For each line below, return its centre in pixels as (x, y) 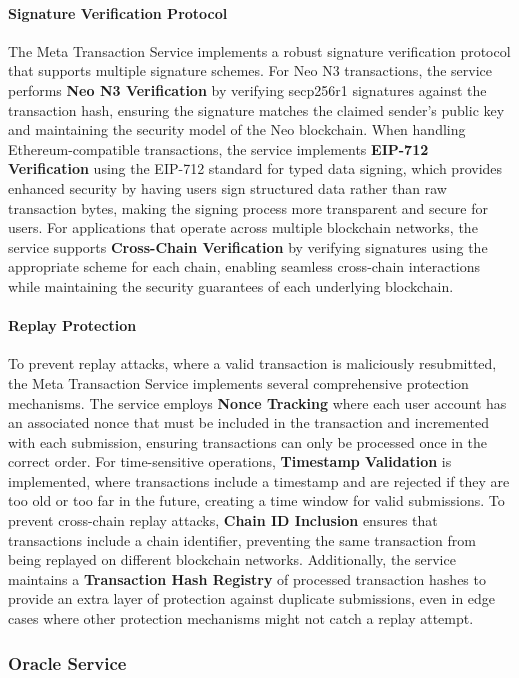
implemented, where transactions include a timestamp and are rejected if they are (259, 480)
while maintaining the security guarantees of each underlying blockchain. (231, 285)
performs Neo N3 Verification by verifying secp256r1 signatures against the (247, 89)
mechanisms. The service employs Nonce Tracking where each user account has (257, 402)
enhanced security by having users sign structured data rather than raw (227, 187)
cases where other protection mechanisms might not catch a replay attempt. (241, 618)
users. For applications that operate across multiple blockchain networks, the (243, 227)
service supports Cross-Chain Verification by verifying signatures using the (248, 246)
